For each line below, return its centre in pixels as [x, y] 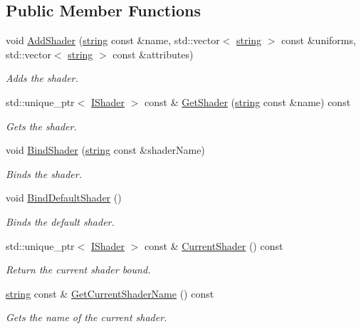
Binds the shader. [44, 173]
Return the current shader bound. [78, 270]
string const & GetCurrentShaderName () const [110, 293]
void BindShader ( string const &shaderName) [105, 150]
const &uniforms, [319, 40]
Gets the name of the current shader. [87, 317]
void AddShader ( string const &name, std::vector [113, 40]
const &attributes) [153, 54]
